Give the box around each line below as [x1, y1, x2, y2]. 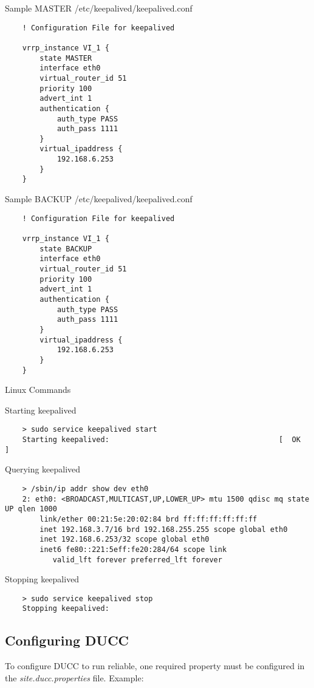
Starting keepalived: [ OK [22, 435, 301, 444]
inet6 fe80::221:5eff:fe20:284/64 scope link [39, 545, 227, 554]
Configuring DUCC [5, 631, 129, 650]
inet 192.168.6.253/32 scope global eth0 [39, 535, 210, 544]
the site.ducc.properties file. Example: [5, 671, 144, 684]
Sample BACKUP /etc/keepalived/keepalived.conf [5, 192, 193, 205]
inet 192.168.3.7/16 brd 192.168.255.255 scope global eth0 [39, 525, 288, 534]
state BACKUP [39, 244, 92, 253]
